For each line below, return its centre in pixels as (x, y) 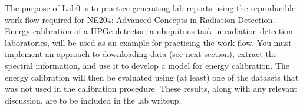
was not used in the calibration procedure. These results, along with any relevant (151, 89)
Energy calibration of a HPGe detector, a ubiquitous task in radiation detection (149, 31)
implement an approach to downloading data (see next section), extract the (141, 54)
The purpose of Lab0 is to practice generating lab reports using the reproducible (150, 8)
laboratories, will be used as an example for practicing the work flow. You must (148, 42)
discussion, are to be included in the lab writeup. (93, 100)
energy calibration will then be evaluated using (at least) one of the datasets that (152, 77)
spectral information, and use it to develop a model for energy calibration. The (147, 65)
